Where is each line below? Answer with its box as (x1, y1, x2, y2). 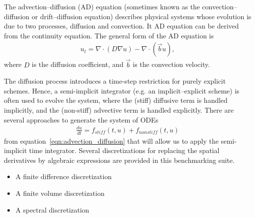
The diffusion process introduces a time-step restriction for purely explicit (4, 76, 226, 86)
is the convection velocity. (133, 59, 210, 69)
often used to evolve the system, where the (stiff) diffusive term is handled (4, 95, 228, 105)
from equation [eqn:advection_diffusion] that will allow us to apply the (4, 135, 219, 146)
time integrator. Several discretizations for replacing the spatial (29, 145, 220, 156)
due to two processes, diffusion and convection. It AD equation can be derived (4, 21, 239, 31)
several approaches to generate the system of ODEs (4, 114, 159, 125)
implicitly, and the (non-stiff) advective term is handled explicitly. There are (4, 105, 234, 115)
